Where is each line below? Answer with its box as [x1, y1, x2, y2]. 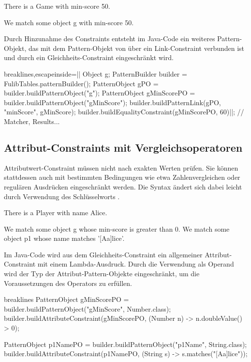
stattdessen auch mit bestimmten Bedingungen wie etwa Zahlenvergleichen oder [4, 172, 240, 182]
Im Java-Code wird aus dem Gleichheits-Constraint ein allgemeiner [4, 249, 203, 259]
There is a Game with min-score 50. [4, 1, 110, 11]
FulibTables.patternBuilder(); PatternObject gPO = [4, 78, 159, 88]
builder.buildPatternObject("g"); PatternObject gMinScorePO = [4, 88, 195, 98]
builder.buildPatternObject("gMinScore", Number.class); [4, 303, 171, 314]
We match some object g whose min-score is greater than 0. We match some [4, 223, 230, 234]
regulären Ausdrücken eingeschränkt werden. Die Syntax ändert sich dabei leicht [4, 181, 242, 191]
